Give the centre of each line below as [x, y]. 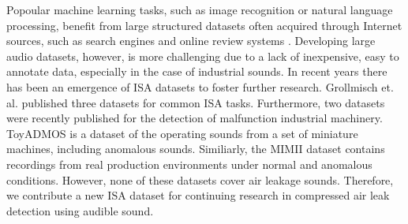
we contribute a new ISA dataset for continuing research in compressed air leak [198, 195]
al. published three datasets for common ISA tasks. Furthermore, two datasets [196, 102]
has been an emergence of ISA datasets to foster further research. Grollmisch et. [200, 86]
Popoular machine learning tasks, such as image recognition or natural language [200, 9]
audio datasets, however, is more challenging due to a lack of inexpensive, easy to [203, 56]
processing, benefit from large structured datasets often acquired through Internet [204, 25]
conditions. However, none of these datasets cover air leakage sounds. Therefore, [200, 179]
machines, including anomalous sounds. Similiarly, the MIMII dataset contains [196, 149]
